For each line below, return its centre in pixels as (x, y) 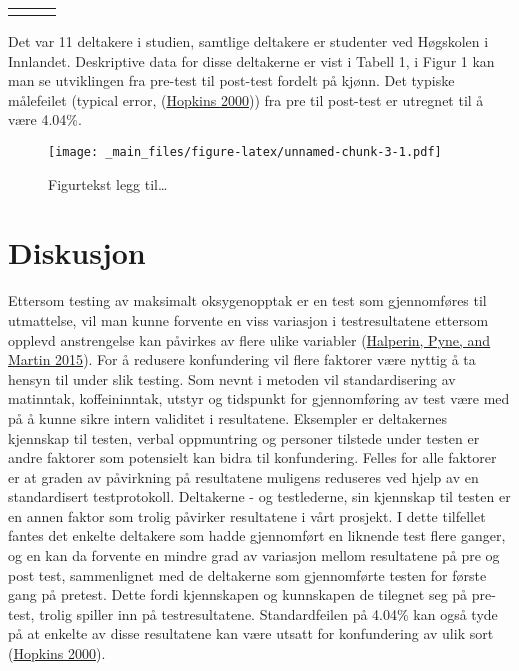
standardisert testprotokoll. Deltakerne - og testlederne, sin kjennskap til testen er (259, 496)
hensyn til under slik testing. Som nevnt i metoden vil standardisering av (232, 378)
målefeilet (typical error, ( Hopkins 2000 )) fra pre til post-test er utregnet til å (246, 99)
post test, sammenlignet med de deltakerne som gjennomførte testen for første (247, 574)
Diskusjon (77, 252)
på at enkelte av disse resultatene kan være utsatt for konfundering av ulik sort (251, 633)
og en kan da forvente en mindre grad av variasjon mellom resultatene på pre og (254, 555)
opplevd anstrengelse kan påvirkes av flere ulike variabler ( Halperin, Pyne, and (249, 339)
